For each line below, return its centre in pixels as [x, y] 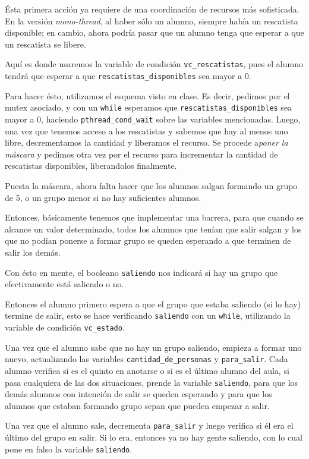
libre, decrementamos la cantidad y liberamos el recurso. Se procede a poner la [146, 142]
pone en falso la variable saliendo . [69, 449]
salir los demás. [33, 252]
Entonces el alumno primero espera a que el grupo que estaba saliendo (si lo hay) [153, 304]
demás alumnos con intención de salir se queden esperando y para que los [138, 394]
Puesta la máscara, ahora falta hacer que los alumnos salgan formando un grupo [151, 185]
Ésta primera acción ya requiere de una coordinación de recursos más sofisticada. [152, 9]
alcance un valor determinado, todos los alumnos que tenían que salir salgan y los [153, 229]
